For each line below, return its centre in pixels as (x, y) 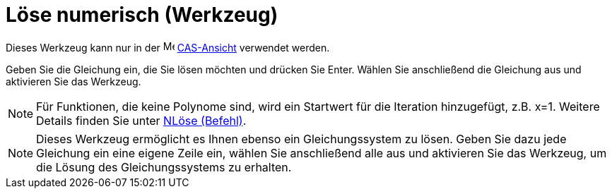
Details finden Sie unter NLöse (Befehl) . (141, 120)
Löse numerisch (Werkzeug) (142, 15)
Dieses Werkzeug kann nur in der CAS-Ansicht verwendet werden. (168, 47)
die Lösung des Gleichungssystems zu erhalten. (164, 167)
